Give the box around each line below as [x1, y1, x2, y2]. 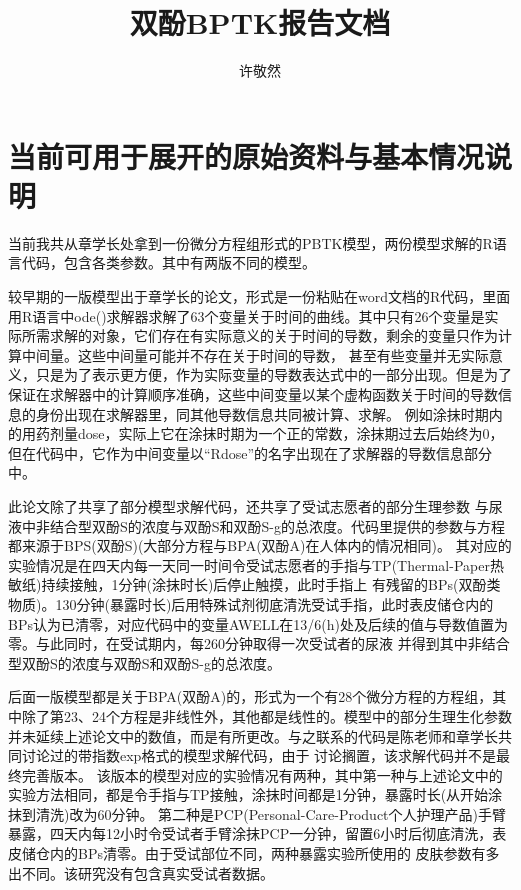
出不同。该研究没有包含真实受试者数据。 [8, 862, 274, 883]
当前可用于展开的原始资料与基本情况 [8, 135, 485, 176]
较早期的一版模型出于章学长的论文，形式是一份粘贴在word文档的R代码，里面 [8, 286, 511, 307]
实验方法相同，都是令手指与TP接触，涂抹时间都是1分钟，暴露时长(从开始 [8, 784, 489, 805]
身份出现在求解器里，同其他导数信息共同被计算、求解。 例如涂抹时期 [35, 403, 489, 424]
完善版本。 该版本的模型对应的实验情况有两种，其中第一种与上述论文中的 [21, 764, 503, 785]
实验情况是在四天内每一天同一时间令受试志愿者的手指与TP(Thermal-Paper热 [8, 554, 504, 575]
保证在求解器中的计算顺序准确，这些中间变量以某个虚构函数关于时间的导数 [8, 384, 498, 404]
